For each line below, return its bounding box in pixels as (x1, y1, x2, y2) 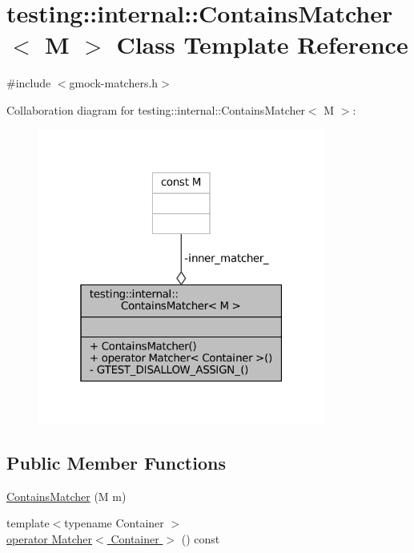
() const (181, 531, 220, 547)
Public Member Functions (6, 450, 226, 475)
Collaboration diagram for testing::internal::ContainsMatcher (6, 101, 305, 118)
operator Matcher (6, 531, 93, 547)
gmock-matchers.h (69, 75, 159, 91)
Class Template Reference (116, 28, 408, 61)
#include (6, 75, 51, 91)
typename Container (64, 515, 164, 531)
